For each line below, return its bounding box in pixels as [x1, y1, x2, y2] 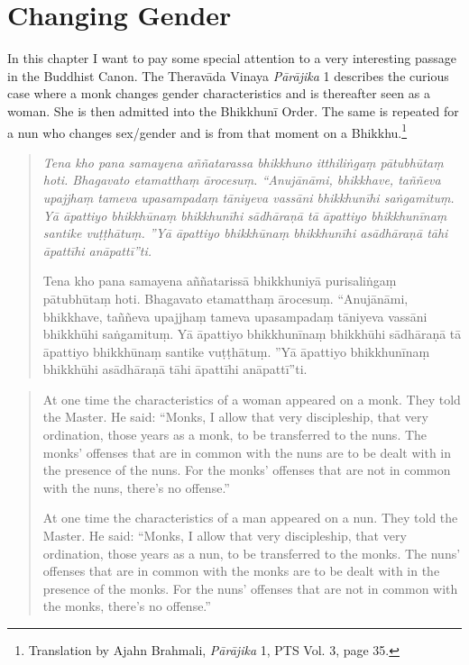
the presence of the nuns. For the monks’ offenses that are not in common [42, 460, 451, 479]
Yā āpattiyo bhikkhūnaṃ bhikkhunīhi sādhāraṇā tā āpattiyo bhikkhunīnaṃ [42, 205, 447, 224]
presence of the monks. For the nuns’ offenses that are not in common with [42, 578, 458, 597]
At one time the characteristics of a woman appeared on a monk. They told [42, 389, 461, 408]
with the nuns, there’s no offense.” [42, 478, 230, 496]
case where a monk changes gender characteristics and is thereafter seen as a [7, 84, 430, 103]
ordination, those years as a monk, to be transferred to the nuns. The [42, 425, 428, 444]
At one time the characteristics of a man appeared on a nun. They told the [42, 508, 458, 527]
